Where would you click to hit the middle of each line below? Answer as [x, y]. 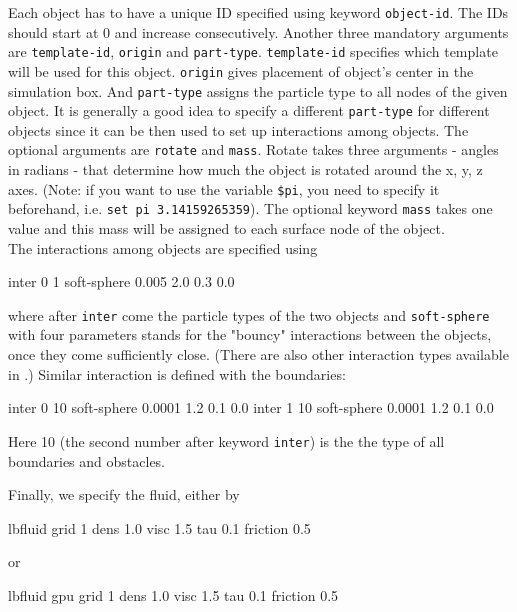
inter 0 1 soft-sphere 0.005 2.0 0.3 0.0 [121, 281]
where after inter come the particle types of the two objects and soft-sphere [249, 314]
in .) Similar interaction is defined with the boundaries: [177, 373]
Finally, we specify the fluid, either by [124, 494]
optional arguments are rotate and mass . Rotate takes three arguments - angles [253, 149]
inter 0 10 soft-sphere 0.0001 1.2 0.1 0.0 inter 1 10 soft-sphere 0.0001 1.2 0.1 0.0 [251, 407]
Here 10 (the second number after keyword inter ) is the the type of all [226, 440]
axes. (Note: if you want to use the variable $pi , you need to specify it [224, 188]
